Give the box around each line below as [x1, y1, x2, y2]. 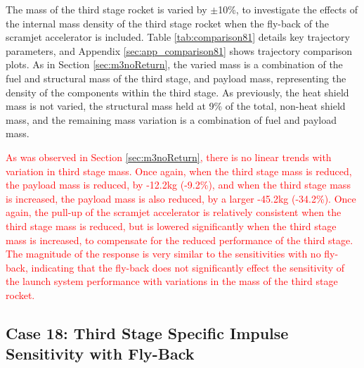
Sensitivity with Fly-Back [6, 343, 195, 364]
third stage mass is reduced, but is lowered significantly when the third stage [6, 218, 337, 233]
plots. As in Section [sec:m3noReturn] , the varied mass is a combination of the [6, 57, 343, 72]
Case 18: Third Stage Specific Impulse [6, 322, 289, 343]
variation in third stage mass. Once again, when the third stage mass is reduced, [6, 163, 352, 178]
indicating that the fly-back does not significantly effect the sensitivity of [31, 260, 345, 274]
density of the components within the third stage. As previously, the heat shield [6, 84, 349, 99]
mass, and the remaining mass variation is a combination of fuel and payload [6, 112, 337, 127]
